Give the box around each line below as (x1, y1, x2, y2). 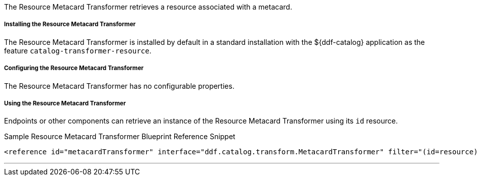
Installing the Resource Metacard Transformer (4, 21, 136, 28)
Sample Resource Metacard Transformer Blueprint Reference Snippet (4, 132, 235, 141)
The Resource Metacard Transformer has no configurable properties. (4, 81, 234, 90)
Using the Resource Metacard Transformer (4, 99, 126, 107)
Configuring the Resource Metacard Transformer (4, 65, 144, 72)
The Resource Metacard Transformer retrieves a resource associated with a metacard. (4, 3, 292, 11)
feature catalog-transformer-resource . (4, 46, 151, 55)
